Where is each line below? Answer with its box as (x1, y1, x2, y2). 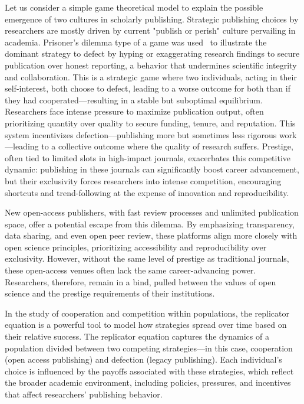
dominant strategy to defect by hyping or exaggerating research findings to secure (5, 47, 300, 60)
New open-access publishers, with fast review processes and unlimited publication (5, 206, 299, 219)
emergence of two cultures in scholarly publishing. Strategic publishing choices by (5, 12, 299, 25)
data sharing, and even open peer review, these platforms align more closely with (5, 229, 298, 242)
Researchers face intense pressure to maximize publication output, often (5, 105, 264, 118)
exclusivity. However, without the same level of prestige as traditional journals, (5, 252, 289, 265)
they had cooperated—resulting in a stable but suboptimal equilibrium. (5, 93, 263, 106)
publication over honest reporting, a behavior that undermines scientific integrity (5, 58, 297, 71)
